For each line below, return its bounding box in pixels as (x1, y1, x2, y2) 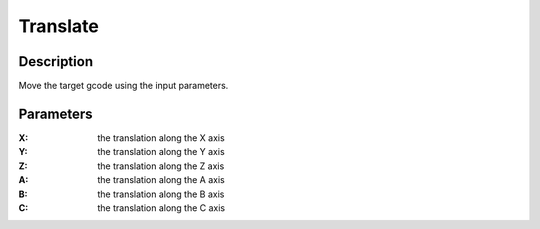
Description (18, 53, 94, 70)
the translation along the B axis (97, 188, 225, 200)
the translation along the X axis (97, 131, 225, 144)
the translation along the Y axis (97, 146, 225, 158)
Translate (18, 15, 99, 37)
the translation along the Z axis (97, 160, 225, 172)
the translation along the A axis (97, 174, 225, 186)
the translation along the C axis (97, 201, 226, 214)
